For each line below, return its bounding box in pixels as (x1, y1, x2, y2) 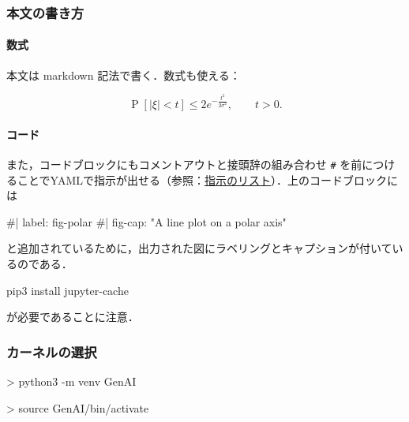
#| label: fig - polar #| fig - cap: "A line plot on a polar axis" (6, 213, 287, 230)
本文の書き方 (6, 2, 84, 22)
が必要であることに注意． (6, 308, 139, 325)
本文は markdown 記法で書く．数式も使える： (6, 66, 241, 83)
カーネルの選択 (6, 342, 97, 361)
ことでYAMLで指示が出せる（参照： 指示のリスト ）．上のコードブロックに (17, 171, 399, 188)
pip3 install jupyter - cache (6, 282, 129, 298)
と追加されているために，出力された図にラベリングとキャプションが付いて (6, 240, 392, 256)
